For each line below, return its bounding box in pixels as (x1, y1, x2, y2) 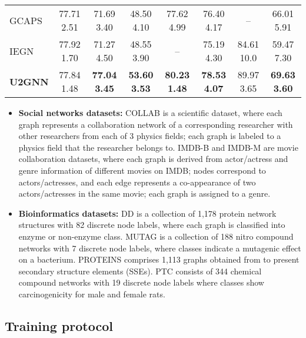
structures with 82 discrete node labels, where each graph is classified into (18, 218, 285, 231)
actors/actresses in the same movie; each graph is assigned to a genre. (18, 187, 271, 200)
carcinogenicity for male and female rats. (18, 287, 165, 300)
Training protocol (5, 316, 113, 334)
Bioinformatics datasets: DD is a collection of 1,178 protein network (18, 207, 277, 219)
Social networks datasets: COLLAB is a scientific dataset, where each (18, 107, 282, 118)
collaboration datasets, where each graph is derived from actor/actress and (18, 153, 288, 165)
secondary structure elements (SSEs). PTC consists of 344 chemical (18, 264, 262, 277)
